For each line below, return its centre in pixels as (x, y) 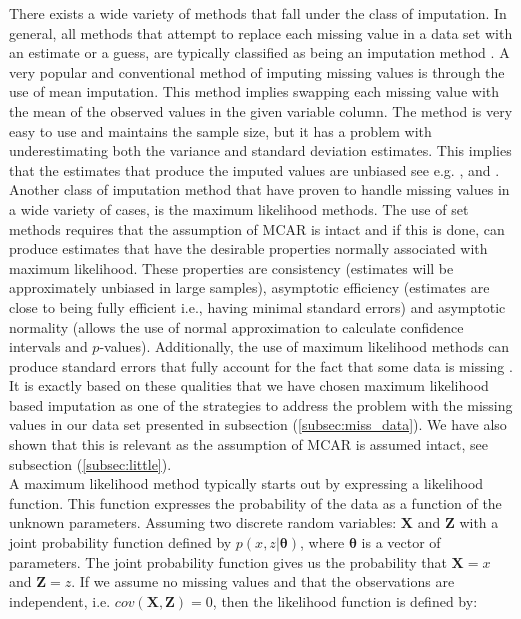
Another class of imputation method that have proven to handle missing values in (259, 189)
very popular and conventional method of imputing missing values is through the (257, 71)
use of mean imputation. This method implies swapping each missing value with (254, 91)
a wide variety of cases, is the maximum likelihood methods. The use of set (239, 208)
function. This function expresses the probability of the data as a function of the (255, 502)
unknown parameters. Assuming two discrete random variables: (203, 522)
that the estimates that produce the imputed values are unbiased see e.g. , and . (254, 169)
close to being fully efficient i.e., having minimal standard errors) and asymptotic (257, 306)
